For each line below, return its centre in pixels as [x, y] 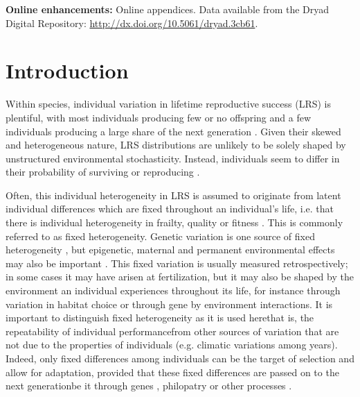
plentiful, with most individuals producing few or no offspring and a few [159, 117]
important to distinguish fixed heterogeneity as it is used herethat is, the [160, 318]
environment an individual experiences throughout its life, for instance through [173, 290]
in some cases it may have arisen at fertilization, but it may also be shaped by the [180, 277]
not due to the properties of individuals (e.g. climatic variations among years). [172, 345]
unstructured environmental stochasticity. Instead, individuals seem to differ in [173, 158]
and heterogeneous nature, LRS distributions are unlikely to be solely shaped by [176, 145]
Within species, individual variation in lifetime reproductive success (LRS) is [168, 104]
